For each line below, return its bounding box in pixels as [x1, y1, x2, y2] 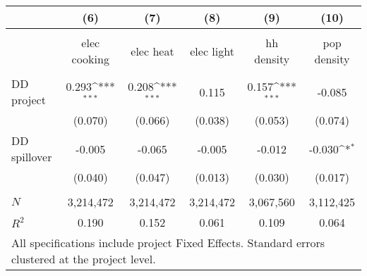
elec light [190, 42, 234, 59]
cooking [71, 51, 109, 67]
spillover [11, 149, 52, 165]
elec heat [131, 42, 174, 59]
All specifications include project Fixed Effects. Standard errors [11, 234, 325, 251]
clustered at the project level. [11, 251, 156, 267]
